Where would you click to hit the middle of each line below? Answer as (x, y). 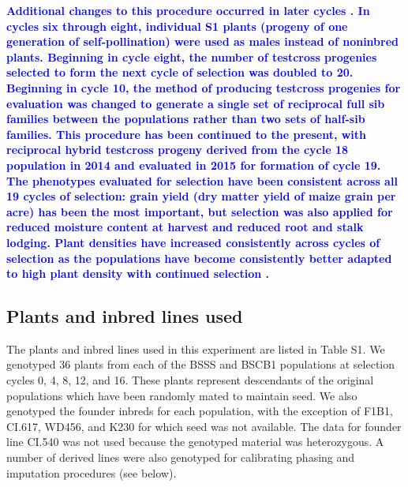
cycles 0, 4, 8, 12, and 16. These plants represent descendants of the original (190, 380)
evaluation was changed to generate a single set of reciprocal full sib (196, 103)
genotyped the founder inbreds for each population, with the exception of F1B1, (200, 411)
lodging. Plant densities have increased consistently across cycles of (193, 242)
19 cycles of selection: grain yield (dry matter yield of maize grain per (201, 196)
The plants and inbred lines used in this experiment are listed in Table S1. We (196, 348)
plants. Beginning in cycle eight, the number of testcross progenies (192, 56)
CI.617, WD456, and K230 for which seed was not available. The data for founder (204, 426)
